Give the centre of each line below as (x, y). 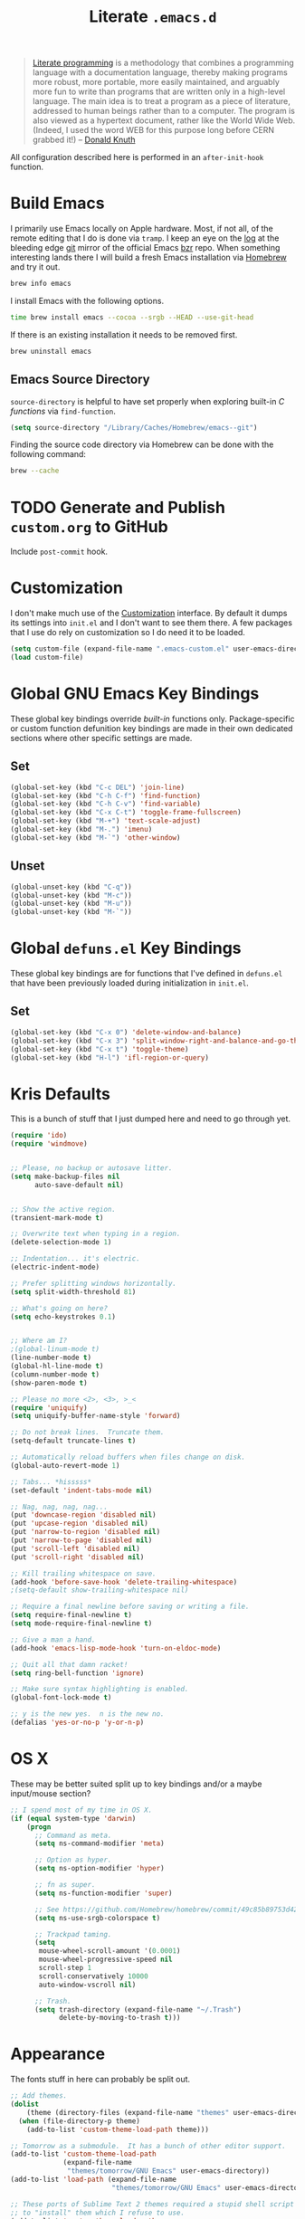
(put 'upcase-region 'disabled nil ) (79, 1524)
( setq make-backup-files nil (65, 1176)
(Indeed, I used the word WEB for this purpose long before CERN (153, 130)
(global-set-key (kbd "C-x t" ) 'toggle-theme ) (100, 1049)
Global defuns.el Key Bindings (126, 948)
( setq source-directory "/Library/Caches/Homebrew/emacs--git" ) (134, 427)
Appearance (58, 2054)
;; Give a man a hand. (53, 1640)
